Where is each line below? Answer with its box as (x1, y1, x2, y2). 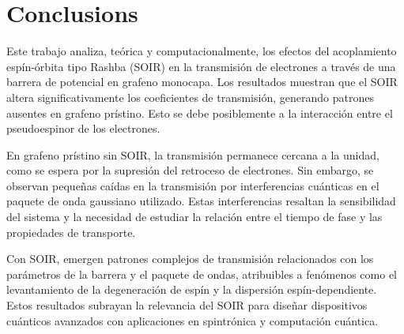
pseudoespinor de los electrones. (6, 120, 160, 137)
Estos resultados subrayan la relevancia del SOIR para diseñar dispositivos (6, 297, 368, 313)
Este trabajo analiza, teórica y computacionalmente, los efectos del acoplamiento (6, 43, 397, 59)
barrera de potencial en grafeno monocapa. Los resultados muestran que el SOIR (6, 73, 398, 90)
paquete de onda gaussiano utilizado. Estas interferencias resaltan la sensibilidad (6, 193, 396, 209)
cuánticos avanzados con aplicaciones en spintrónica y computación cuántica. (6, 312, 379, 328)
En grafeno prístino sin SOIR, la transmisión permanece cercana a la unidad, (6, 146, 379, 163)
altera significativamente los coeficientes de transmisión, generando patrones (6, 88, 374, 105)
